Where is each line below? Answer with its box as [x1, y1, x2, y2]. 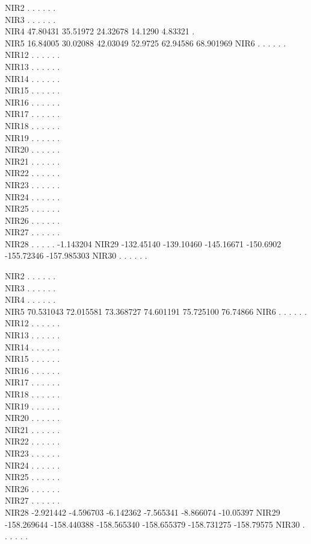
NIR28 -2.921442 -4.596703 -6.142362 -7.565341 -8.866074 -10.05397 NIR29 [5, 505, 280, 518]
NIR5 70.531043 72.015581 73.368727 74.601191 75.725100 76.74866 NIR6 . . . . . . [5, 305, 307, 317]
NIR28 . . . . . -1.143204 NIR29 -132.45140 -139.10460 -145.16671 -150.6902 [5, 237, 282, 250]
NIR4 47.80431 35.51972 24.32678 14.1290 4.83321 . [5, 25, 195, 37]
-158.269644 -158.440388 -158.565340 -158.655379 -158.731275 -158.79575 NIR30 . [5, 517, 305, 530]
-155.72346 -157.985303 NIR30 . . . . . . [5, 249, 147, 262]
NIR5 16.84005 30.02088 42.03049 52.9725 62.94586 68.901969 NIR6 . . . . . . [5, 36, 286, 49]
